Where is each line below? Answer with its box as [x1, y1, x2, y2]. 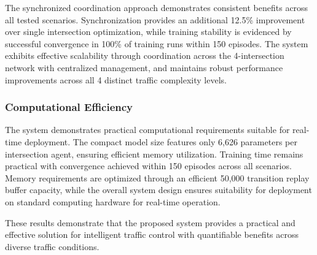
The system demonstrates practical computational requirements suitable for [5, 123, 290, 136]
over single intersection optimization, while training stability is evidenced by [5, 25, 292, 38]
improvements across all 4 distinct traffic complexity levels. [5, 73, 227, 86]
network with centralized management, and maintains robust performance [5, 61, 283, 74]
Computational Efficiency [5, 99, 133, 115]
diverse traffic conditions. [5, 240, 100, 253]
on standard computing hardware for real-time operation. [5, 195, 221, 208]
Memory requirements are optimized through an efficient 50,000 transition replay [5, 171, 310, 184]
